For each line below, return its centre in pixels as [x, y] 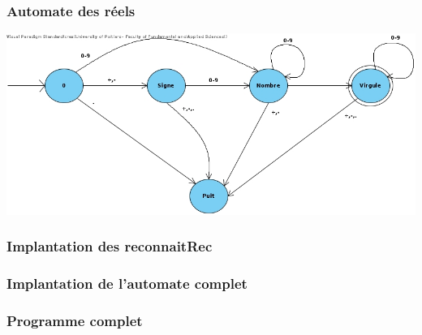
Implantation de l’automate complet [127, 283]
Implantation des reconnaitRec [110, 246]
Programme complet [75, 321]
